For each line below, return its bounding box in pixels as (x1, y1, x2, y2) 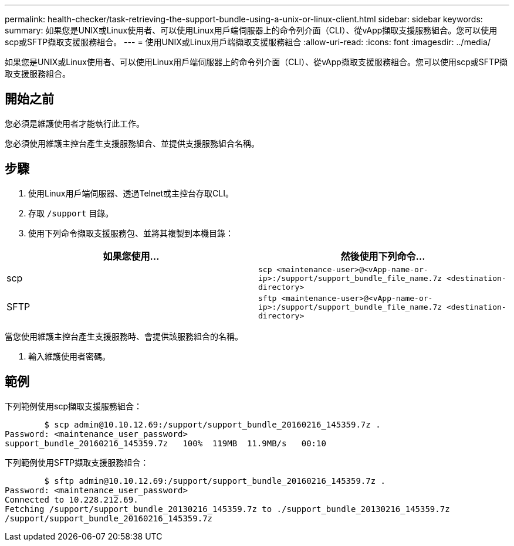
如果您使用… (103, 250, 160, 262)
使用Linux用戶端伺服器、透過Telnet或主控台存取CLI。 (28, 188, 234, 198)
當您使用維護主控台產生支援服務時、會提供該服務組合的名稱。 (5, 331, 243, 341)
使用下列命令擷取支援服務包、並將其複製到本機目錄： (28, 228, 234, 238)
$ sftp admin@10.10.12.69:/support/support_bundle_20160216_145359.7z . (44, 476, 386, 486)
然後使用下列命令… (340, 250, 425, 262)
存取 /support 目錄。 (28, 208, 114, 218)
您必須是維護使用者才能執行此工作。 (5, 118, 144, 128)
